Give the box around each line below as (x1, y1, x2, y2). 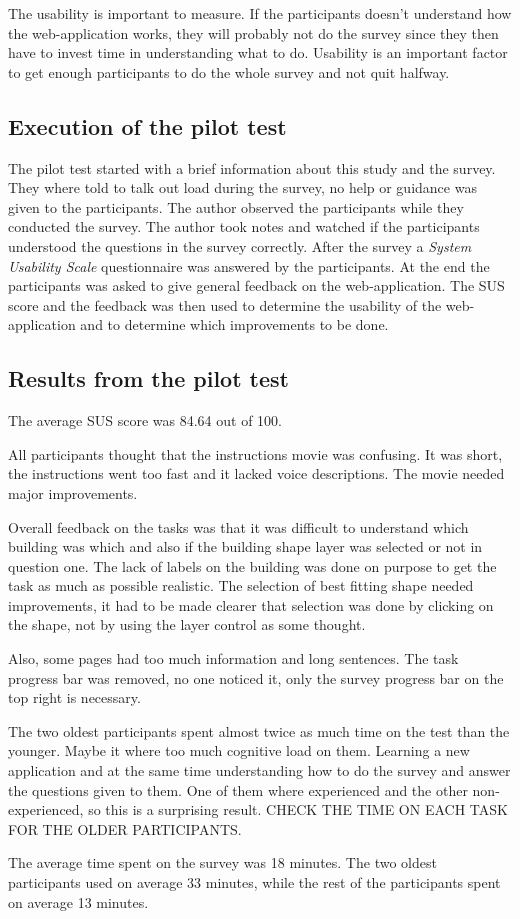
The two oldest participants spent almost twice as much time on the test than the (8, 720, 510, 741)
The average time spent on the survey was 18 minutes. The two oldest (8, 852, 437, 873)
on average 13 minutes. (8, 891, 149, 912)
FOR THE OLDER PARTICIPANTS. (8, 818, 242, 839)
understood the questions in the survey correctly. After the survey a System (8, 235, 472, 256)
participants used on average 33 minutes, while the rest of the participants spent (8, 872, 501, 892)
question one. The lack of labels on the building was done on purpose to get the (8, 555, 497, 576)
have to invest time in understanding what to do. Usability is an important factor (8, 42, 508, 63)
